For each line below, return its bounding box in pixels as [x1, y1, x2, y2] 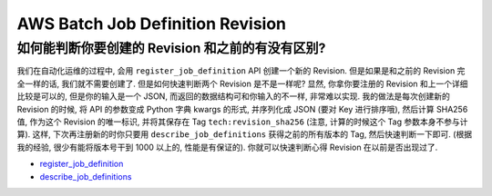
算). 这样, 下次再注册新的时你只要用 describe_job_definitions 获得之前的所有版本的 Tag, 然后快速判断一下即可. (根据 [16, 129, 473, 140]
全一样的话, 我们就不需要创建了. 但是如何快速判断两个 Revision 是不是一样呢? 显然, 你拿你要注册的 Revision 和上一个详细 [16, 78, 468, 89]
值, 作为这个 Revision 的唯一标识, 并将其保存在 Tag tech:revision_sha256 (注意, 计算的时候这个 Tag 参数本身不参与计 [16, 116, 468, 127]
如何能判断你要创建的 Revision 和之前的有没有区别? [16, 40, 326, 56]
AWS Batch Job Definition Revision [16, 14, 287, 34]
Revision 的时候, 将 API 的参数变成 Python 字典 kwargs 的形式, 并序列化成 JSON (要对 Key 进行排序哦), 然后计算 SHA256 [16, 103, 468, 114]
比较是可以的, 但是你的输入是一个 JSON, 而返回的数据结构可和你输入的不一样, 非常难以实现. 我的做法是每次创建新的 [16, 91, 451, 102]
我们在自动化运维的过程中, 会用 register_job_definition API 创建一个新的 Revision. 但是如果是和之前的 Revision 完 [16, 65, 466, 76]
